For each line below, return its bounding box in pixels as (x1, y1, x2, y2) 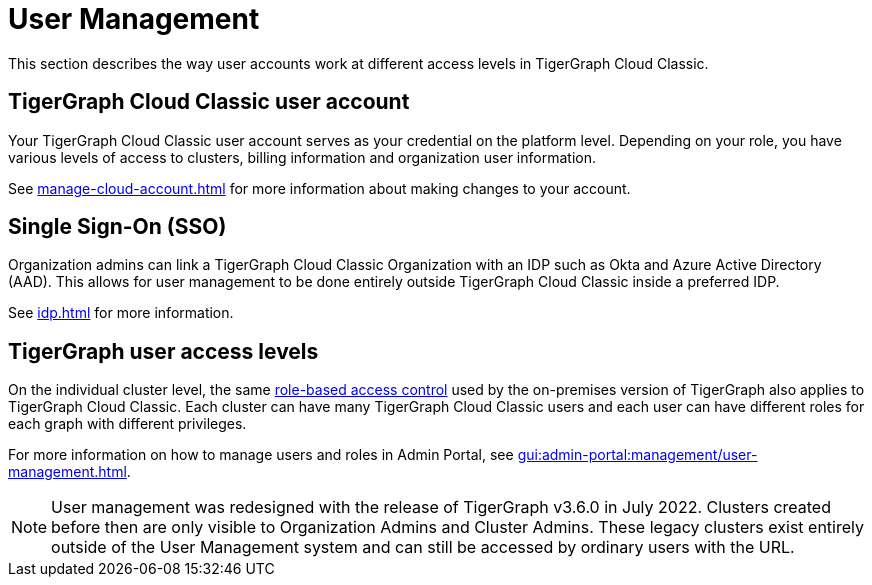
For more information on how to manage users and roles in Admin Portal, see (8, 446, 514, 464)
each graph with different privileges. (8, 415, 247, 433)
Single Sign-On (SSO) (8, 214, 227, 240)
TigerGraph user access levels (8, 338, 319, 364)
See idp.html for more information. (8, 304, 234, 322)
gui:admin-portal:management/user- (517, 446, 758, 464)
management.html (8, 463, 127, 481)
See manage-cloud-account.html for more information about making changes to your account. (8, 179, 631, 197)
